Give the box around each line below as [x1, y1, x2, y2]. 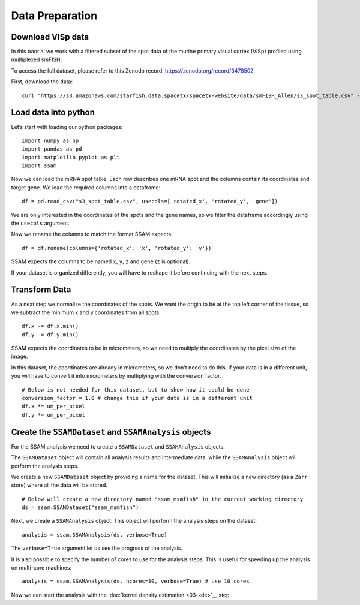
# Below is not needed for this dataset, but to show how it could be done [22, 386, 250, 393]
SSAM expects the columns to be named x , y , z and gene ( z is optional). [11, 258, 191, 265]
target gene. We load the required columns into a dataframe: [11, 183, 161, 191]
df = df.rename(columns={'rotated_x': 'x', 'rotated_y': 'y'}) [22, 245, 212, 251]
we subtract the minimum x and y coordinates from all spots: [11, 309, 161, 316]
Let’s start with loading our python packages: [11, 123, 123, 130]
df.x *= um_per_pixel [22, 403, 85, 410]
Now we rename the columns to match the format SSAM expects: [11, 231, 173, 238]
